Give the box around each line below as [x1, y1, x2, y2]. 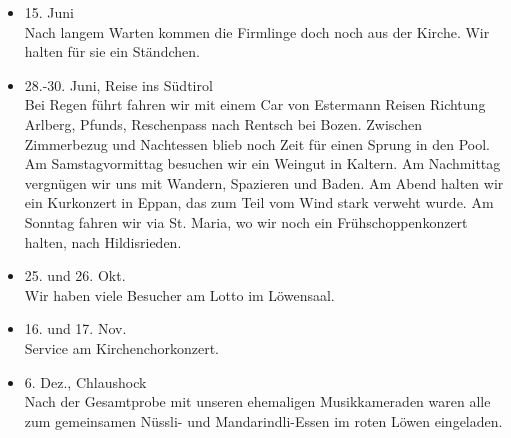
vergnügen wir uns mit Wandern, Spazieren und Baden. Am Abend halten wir [24, 172, 504, 193]
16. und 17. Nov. [24, 318, 127, 339]
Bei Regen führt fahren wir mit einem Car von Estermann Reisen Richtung [24, 94, 486, 115]
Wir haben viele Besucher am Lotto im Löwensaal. [24, 284, 335, 305]
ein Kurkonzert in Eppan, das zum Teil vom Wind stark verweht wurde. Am [24, 192, 494, 213]
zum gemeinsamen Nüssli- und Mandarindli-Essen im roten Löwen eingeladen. [24, 410, 503, 431]
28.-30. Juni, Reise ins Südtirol [24, 74, 213, 95]
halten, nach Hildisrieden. [24, 231, 182, 252]
